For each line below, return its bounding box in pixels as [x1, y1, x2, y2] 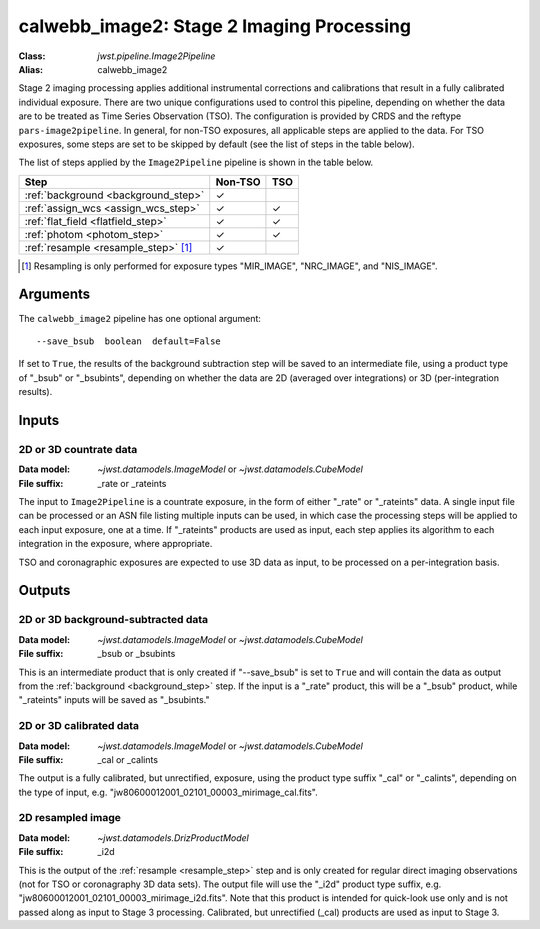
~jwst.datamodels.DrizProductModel [97, 831, 250, 844]
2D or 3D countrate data [18, 442, 138, 456]
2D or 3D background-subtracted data [18, 613, 209, 627]
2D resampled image [18, 811, 122, 825]
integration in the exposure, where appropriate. [18, 538, 213, 550]
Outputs [18, 582, 71, 599]
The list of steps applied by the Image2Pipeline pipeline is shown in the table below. [18, 156, 374, 169]
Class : [18, 50, 46, 62]
